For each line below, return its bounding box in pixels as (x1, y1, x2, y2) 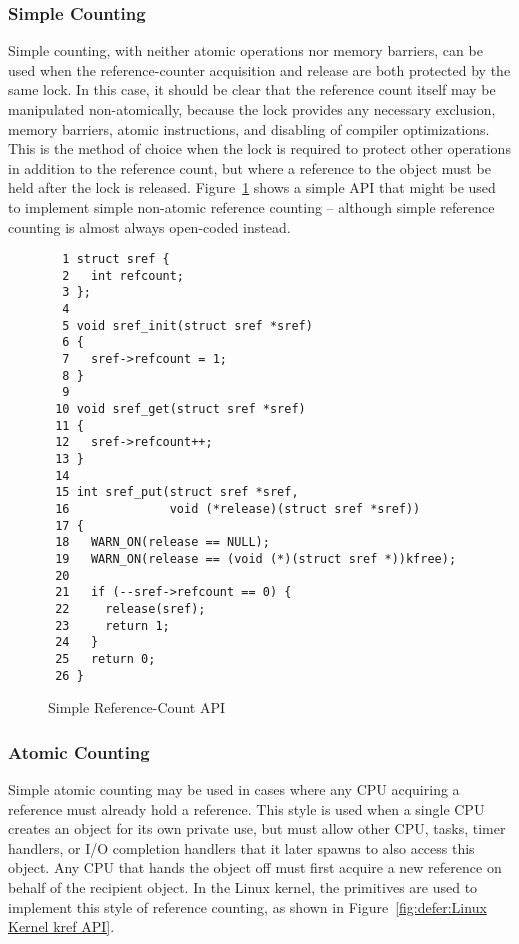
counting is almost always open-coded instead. (8, 216, 291, 237)
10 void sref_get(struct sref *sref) (55, 402, 306, 417)
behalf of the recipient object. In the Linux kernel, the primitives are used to (8, 877, 478, 897)
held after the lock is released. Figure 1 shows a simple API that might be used (8, 177, 496, 198)
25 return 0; (55, 651, 156, 666)
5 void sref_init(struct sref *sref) (62, 318, 313, 333)
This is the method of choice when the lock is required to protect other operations (8, 138, 511, 159)
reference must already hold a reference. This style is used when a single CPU (8, 798, 485, 819)
